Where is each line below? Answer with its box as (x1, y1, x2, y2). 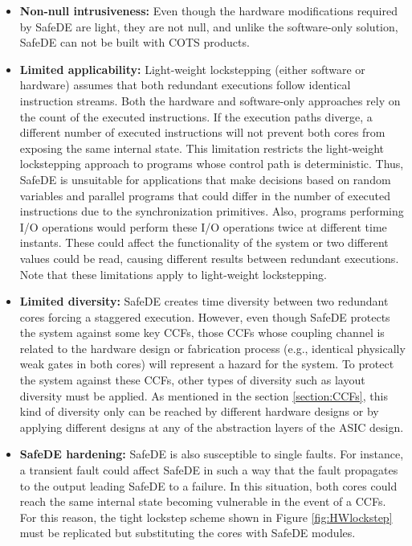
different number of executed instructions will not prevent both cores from (19, 124, 385, 141)
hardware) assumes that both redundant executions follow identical (19, 76, 351, 93)
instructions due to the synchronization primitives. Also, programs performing (19, 203, 404, 220)
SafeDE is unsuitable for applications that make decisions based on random (19, 170, 391, 187)
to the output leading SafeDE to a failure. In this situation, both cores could (19, 477, 398, 494)
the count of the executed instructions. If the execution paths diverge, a (19, 108, 373, 125)
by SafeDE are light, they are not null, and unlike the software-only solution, (19, 18, 398, 35)
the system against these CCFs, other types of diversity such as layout (19, 372, 365, 388)
